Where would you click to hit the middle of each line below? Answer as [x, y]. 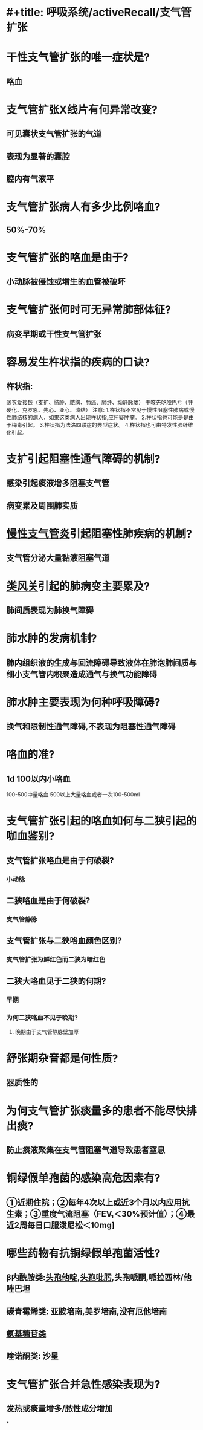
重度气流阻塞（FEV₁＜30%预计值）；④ [114, 1214]
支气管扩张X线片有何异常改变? [82, 110]
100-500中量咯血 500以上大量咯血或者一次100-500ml [73, 795]
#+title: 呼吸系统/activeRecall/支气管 [99, 12]
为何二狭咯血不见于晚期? [42, 1018]
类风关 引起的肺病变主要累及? [78, 586]
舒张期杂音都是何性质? [62, 1058]
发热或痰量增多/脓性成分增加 [60, 1409]
